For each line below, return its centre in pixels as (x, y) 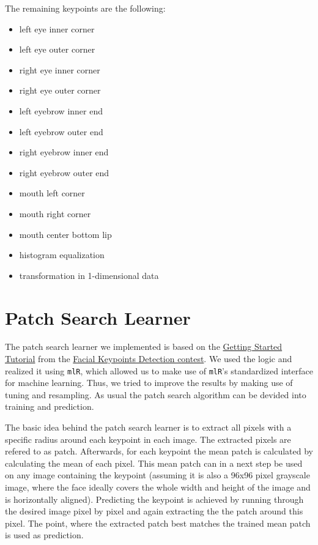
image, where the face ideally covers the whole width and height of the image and (158, 487)
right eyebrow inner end (64, 152)
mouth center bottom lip (65, 234)
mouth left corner (52, 193)
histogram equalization (62, 255)
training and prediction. (50, 406)
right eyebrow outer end (64, 172)
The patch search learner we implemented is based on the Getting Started (144, 347)
